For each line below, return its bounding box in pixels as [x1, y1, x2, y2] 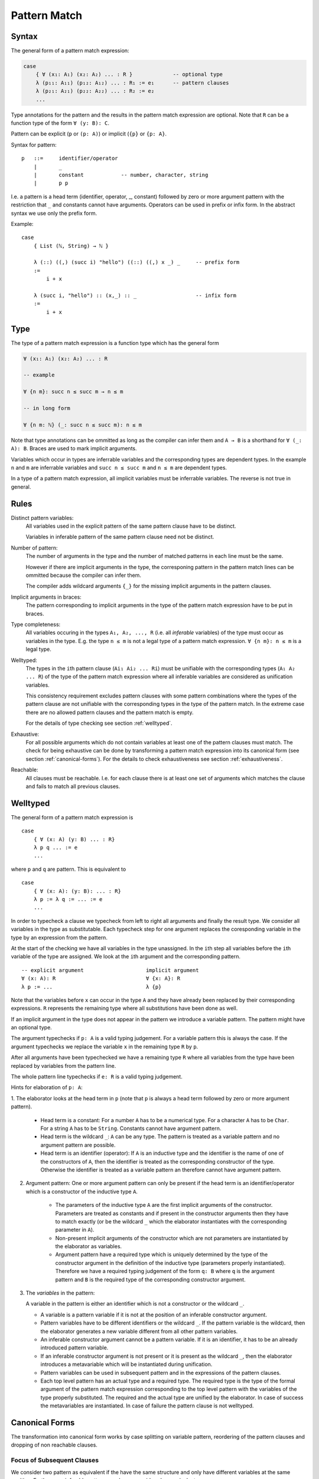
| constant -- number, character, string [33, 172, 209, 178]
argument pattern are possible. [40, 1141, 116, 1148]
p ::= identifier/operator [21, 155, 118, 162]
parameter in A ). [55, 1226, 95, 1233]
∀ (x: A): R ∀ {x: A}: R [21, 975, 180, 982]
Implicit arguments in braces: [11, 593, 82, 600]
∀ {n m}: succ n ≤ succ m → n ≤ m [23, 388, 123, 395]
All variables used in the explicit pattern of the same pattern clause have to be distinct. [25, 522, 236, 529]
